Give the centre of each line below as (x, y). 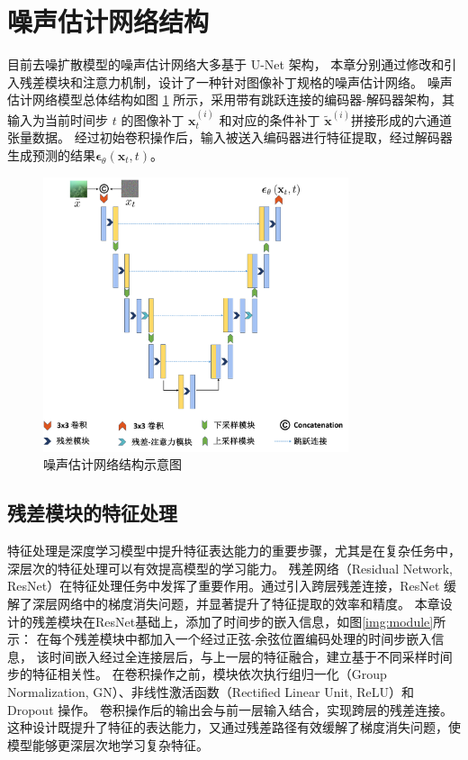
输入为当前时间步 (58, 119)
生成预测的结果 (51, 154)
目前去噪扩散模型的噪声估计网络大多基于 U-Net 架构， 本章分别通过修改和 (226, 64)
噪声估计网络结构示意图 (112, 464)
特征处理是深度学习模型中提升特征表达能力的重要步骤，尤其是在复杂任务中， (234, 551)
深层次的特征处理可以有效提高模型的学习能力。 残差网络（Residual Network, (230, 568)
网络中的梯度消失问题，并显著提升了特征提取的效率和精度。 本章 (248, 604)
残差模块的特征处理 (92, 513)
